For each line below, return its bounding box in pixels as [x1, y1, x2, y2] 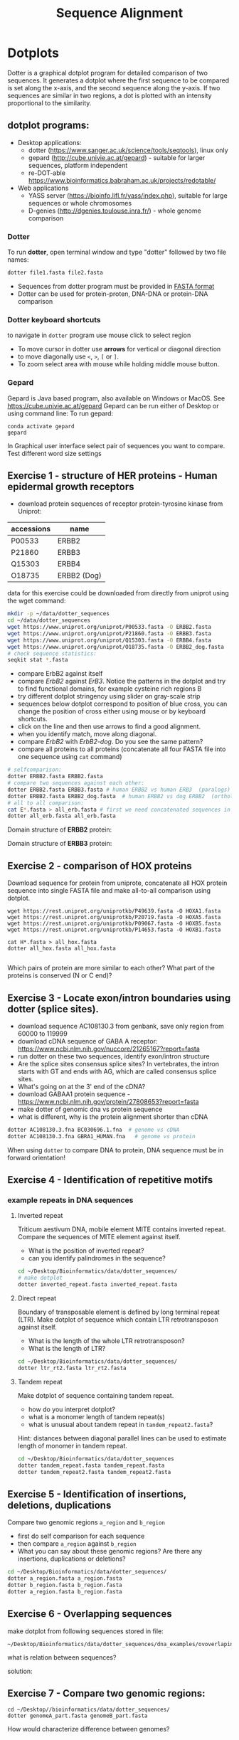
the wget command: [7, 596, 66, 605]
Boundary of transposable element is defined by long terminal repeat [17, 1307, 221, 1317]
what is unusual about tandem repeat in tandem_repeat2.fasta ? [28, 1420, 213, 1428]
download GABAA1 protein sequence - [17, 1090, 130, 1098]
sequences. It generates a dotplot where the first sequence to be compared [7, 76, 230, 85]
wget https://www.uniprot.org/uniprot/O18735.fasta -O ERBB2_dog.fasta [7, 643, 224, 650]
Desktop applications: [17, 138, 82, 147]
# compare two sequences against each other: [7, 780, 144, 787]
